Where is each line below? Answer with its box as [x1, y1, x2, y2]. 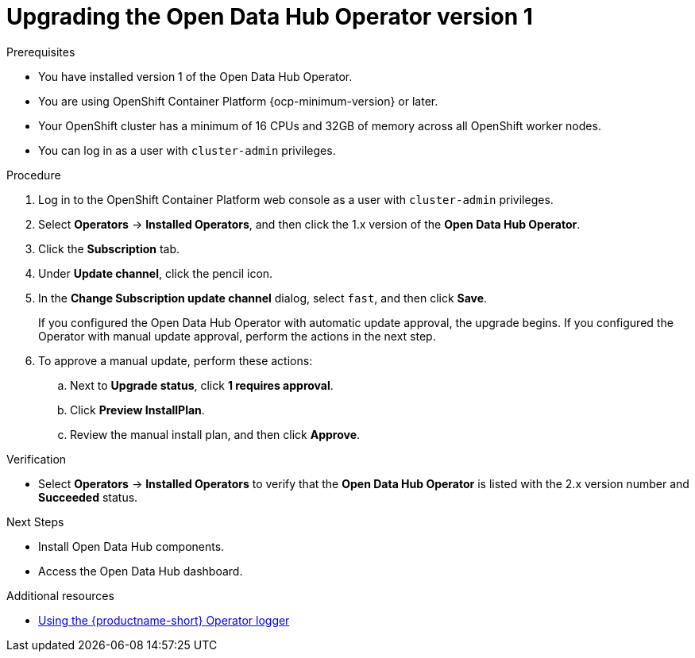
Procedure [6, 167, 61, 182]
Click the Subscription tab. [38, 241, 180, 256]
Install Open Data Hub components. [38, 539, 225, 553]
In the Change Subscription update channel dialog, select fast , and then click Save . [38, 291, 488, 305]
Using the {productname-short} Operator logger [38, 613, 290, 627]
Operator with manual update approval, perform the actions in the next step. [38, 329, 436, 343]
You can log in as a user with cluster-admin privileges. [38, 143, 336, 157]
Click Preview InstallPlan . [70, 402, 205, 417]
